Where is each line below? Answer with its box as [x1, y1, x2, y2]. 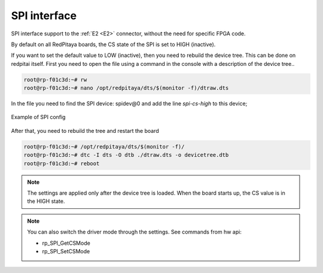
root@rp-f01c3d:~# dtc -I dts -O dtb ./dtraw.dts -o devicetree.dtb [23, 151, 229, 159]
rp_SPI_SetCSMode [42, 247, 90, 254]
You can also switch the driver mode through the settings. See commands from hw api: [27, 228, 242, 236]
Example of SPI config [11, 114, 66, 121]
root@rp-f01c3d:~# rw [23, 76, 87, 83]
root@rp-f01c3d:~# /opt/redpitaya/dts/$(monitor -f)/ [23, 143, 185, 150]
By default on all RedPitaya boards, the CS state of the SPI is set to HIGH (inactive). [11, 41, 216, 48]
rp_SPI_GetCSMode [42, 239, 91, 247]
